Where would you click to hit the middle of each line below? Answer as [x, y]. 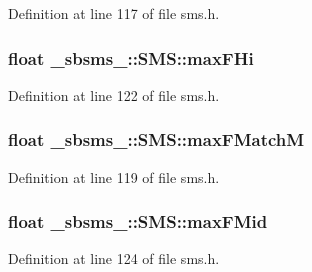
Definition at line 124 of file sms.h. [114, 258]
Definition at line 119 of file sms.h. [114, 176]
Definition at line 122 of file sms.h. [114, 94]
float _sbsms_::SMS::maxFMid [138, 221]
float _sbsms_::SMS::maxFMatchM [156, 139]
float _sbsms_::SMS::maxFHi [131, 57]
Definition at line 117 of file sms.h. [114, 13]
